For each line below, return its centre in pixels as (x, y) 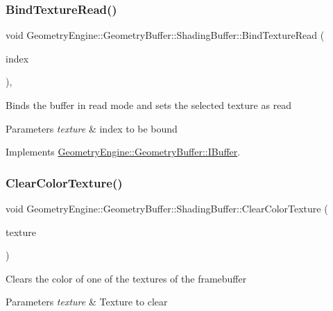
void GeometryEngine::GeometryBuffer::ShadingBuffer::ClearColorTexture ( (167, 208)
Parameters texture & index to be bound (92, 128)
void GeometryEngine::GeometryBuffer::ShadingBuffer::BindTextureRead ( (165, 35)
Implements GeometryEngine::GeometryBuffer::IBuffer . (123, 152)
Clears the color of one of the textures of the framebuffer (126, 278)
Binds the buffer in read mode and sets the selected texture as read (149, 105)
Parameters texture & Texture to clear (87, 302)
